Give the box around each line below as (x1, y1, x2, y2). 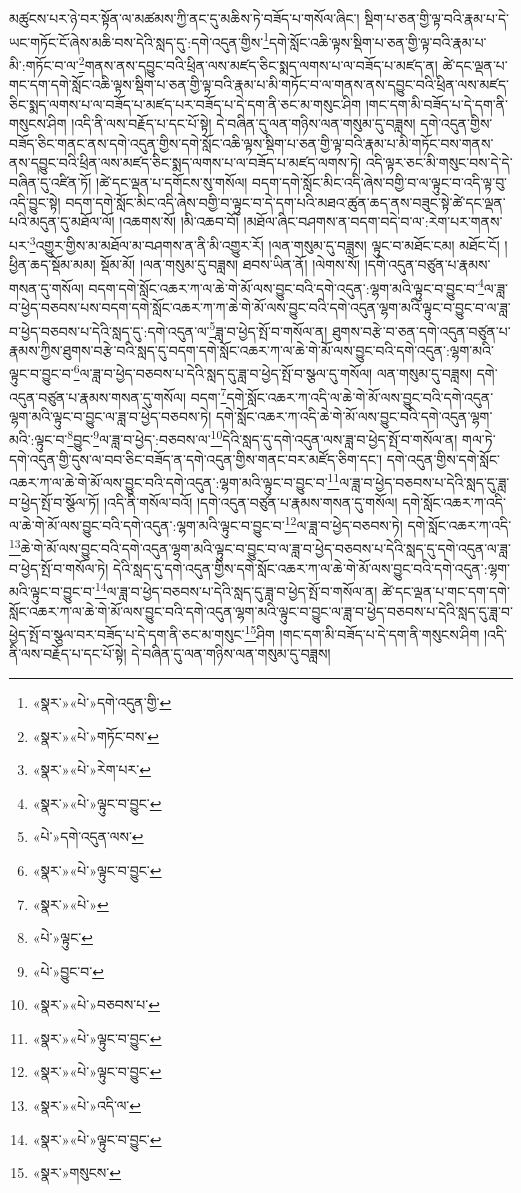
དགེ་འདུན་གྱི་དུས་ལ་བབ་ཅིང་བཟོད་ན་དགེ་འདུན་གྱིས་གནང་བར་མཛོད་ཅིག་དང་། (9, 448, 383, 469)
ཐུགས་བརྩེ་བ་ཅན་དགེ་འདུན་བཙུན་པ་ (332, 320, 511, 341)
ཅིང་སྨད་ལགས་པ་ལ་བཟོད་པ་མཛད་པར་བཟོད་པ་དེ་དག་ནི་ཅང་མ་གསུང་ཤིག (9, 93, 362, 114)
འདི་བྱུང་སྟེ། (9, 191, 61, 212)
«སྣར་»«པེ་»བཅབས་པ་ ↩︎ (32, 994, 160, 1015)
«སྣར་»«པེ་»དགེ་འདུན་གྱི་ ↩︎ (32, 691, 172, 712)
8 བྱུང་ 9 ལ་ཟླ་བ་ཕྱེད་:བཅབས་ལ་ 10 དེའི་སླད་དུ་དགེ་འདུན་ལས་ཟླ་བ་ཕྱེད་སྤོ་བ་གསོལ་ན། (67, 426, 458, 450)
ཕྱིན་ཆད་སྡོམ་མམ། (9, 254, 96, 275)
